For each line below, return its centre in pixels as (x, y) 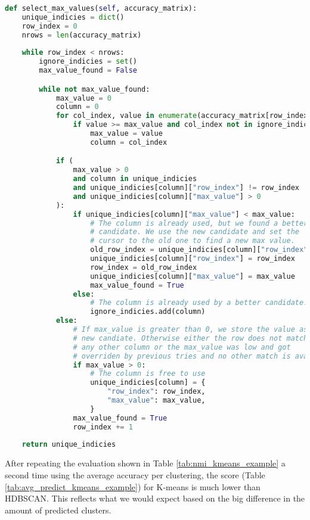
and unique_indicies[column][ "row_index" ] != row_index (186, 188)
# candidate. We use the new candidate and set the (195, 232)
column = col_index (129, 142)
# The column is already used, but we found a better (199, 223)
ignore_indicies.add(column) (148, 312)
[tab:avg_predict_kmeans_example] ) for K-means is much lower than (133, 486)
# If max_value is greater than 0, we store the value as (190, 330)
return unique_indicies (69, 445)
